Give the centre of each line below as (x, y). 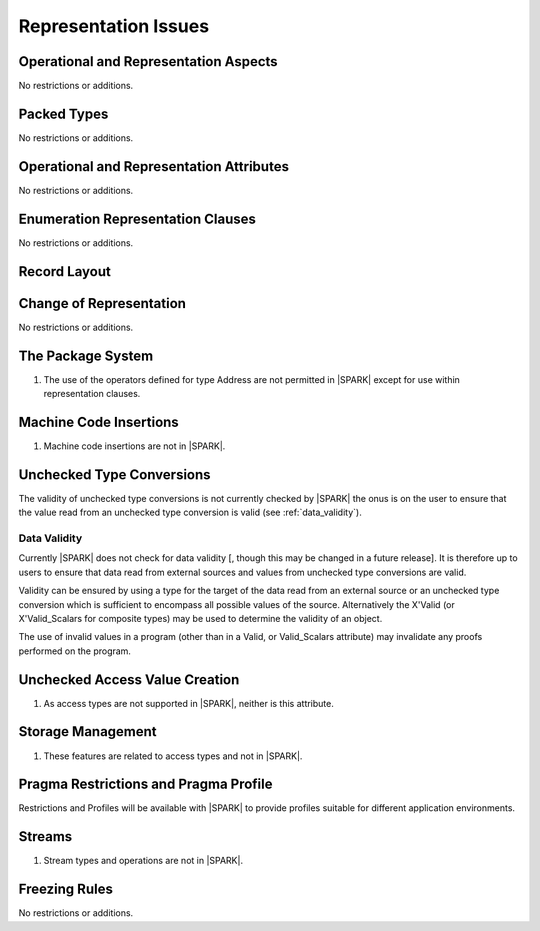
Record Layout (65, 271)
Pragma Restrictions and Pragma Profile (146, 784)
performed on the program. (75, 651)
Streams (45, 836)
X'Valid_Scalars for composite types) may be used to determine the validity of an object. (200, 618)
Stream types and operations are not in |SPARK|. (143, 861)
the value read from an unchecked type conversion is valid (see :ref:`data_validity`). (190, 512)
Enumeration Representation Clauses (137, 218)
